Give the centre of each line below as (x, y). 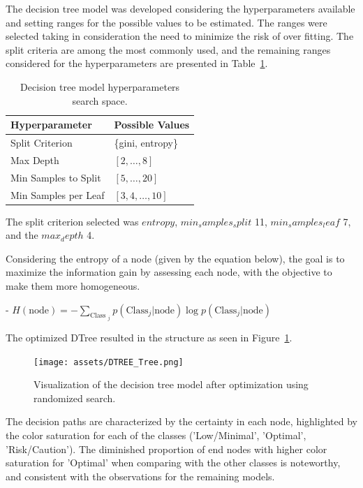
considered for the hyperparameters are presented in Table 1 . (137, 63)
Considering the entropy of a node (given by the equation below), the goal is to (175, 258)
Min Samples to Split (56, 177)
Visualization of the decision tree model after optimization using (171, 384)
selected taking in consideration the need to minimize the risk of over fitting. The (180, 36)
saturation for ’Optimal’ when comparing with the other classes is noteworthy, (173, 463)
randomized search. (75, 398)
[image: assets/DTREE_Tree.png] (109, 362)
